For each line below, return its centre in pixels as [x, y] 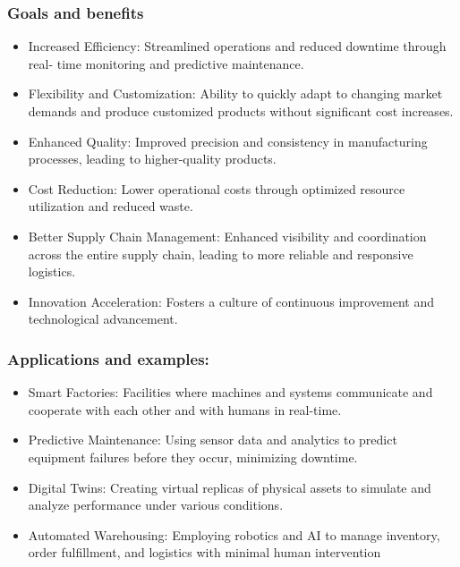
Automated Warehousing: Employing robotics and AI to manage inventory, [234, 534]
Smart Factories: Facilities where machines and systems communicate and [230, 392]
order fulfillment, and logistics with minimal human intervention [204, 552]
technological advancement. [103, 319]
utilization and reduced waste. [111, 206]
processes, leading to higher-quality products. [152, 159]
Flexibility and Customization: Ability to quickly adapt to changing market [235, 93]
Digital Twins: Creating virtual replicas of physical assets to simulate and [230, 487]
